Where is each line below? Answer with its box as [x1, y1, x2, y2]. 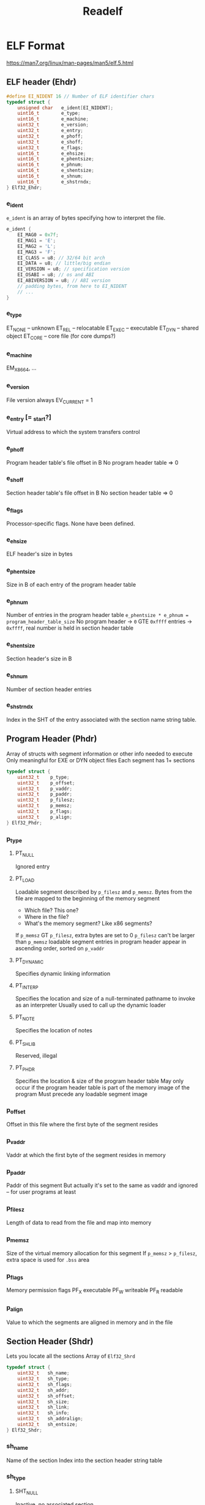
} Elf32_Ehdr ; [6, 184, 43, 191]
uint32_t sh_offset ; [17, 1393, 75, 1399]
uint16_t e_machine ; [17, 116, 89, 122]
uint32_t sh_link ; [17, 1404, 70, 1410]
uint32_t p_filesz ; [17, 797, 75, 803]
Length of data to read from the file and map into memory [6, 1219, 152, 1226]
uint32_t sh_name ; [17, 1370, 70, 1376]
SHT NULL [15, 1487, 39, 1496]
